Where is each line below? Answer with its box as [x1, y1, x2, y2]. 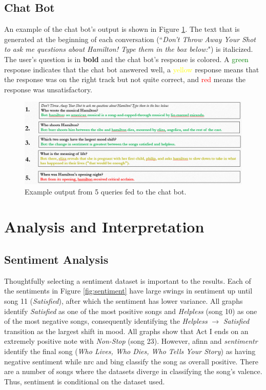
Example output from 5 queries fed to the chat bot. [25, 186, 187, 197]
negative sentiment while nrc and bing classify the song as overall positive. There [4, 356, 258, 366]
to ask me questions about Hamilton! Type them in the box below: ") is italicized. [4, 44, 253, 54]
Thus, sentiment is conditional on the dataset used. [4, 376, 165, 386]
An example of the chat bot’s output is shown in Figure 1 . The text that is [4, 24, 240, 34]
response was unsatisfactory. [4, 84, 92, 94]
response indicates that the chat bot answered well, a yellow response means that [4, 64, 259, 74]
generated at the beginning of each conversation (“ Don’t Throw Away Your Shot [4, 33, 256, 44]
